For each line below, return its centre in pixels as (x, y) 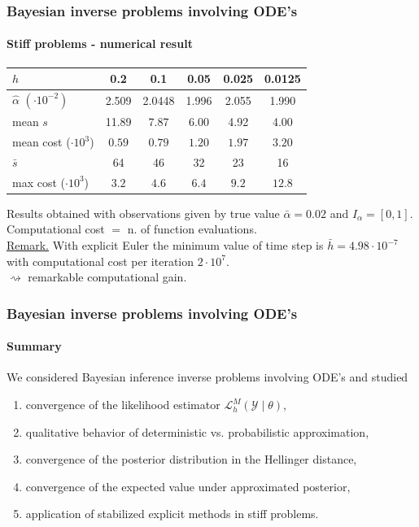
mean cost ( (41, 142)
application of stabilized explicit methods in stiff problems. (172, 514)
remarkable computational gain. (107, 277)
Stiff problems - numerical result (100, 44)
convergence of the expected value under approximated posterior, (188, 486)
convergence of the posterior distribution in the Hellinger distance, (191, 459)
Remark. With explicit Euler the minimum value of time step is (165, 245)
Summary (34, 346)
